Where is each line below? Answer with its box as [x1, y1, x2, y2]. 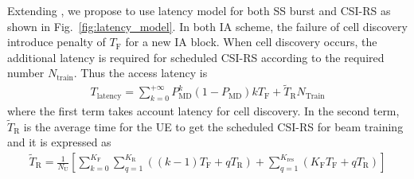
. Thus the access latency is [73, 64, 208, 81]
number [7, 64, 45, 81]
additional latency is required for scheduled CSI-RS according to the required [7, 49, 385, 65]
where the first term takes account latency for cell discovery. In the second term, [7, 103, 400, 119]
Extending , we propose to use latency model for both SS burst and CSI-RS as [7, 2, 391, 18]
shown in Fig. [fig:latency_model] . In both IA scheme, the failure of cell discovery [7, 18, 408, 34]
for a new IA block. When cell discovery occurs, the [125, 33, 377, 50]
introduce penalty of [7, 33, 106, 50]
